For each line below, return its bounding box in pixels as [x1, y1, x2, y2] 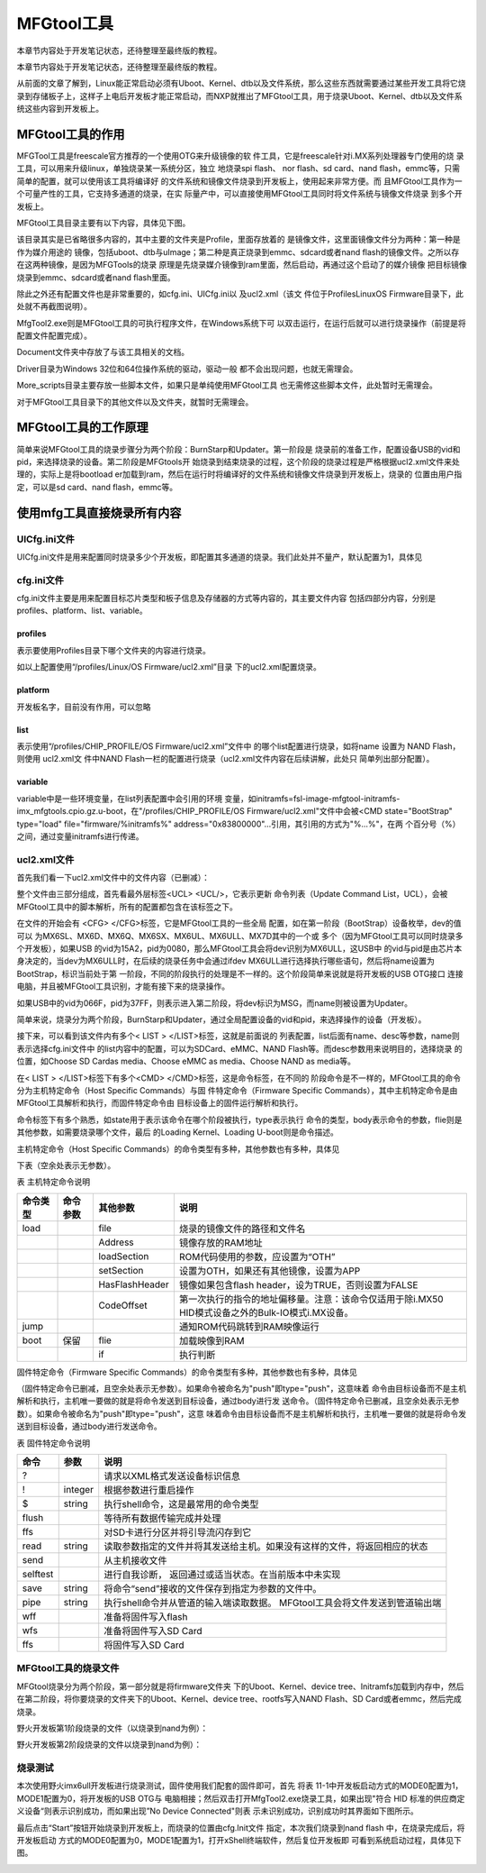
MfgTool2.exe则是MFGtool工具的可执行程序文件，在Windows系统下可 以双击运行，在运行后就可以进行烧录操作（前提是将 [16, 317, 467, 328]
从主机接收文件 [103, 1555, 167, 1567]
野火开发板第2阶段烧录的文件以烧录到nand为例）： [16, 1740, 202, 1750]
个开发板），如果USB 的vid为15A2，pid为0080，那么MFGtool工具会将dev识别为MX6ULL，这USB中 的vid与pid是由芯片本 [16, 943, 463, 955]
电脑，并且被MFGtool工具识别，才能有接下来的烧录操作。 [16, 981, 229, 991]
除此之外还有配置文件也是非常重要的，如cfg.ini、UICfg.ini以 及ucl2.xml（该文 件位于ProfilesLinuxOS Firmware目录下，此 [16, 288, 463, 299]
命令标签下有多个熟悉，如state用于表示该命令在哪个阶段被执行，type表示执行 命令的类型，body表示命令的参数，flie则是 [16, 1114, 463, 1125]
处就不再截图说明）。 [16, 301, 92, 312]
